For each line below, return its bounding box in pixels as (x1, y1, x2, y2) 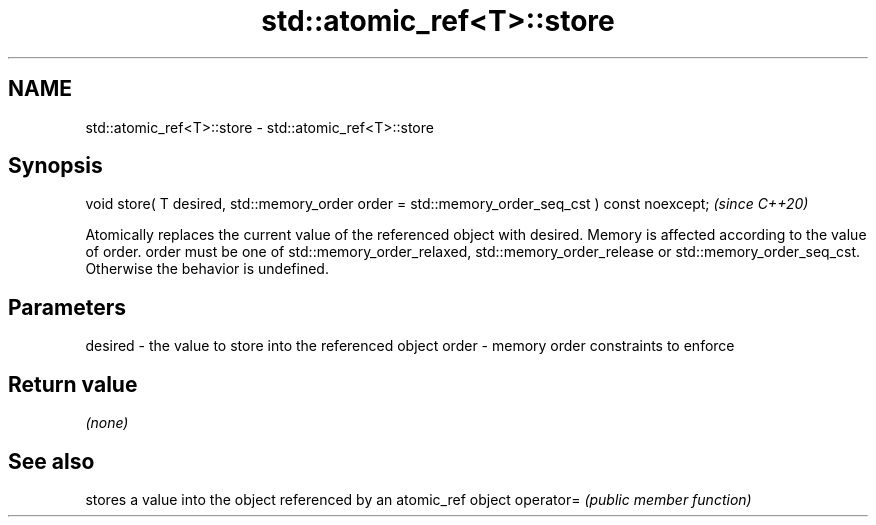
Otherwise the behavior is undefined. (85, 260, 329, 278)
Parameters (8, 294, 126, 320)
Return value (8, 371, 138, 397)
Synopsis (8, 153, 103, 179)
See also (8, 448, 95, 474)
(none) (85, 414, 129, 432)
